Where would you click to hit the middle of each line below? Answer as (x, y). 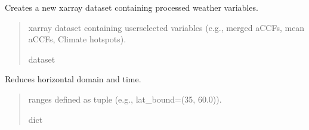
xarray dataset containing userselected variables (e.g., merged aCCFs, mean (166, 27)
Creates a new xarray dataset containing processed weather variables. (132, 7)
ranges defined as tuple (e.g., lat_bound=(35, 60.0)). (125, 99)
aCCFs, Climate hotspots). (77, 39)
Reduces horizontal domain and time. (73, 79)
